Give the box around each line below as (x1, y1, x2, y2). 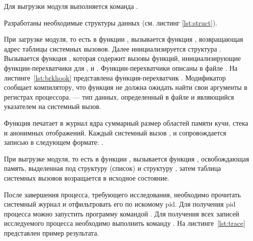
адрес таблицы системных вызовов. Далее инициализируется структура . (4, 43, 222, 54)
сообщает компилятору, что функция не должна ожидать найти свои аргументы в (4, 82, 248, 92)
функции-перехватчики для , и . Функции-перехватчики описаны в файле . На (4, 62, 238, 73)
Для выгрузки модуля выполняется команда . (4, 1, 138, 11)
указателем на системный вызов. (4, 101, 101, 111)
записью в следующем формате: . (4, 137, 104, 147)
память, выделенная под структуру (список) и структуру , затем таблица (4, 163, 221, 173)
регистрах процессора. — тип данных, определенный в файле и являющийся (4, 91, 234, 102)
